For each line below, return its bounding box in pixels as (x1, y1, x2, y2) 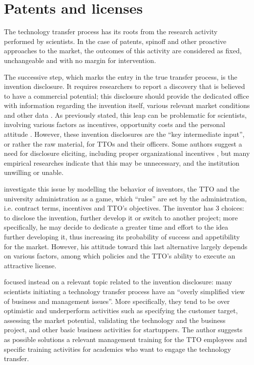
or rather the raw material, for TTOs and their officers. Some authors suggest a (4, 138, 242, 149)
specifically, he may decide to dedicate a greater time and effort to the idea (4, 222, 229, 232)
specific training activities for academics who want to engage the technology (4, 344, 231, 354)
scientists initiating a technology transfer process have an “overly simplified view (4, 286, 245, 296)
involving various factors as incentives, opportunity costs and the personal (4, 119, 225, 129)
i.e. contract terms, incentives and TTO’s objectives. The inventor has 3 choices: (4, 203, 244, 213)
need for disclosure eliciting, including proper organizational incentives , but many (4, 148, 250, 158)
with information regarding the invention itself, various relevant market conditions (4, 100, 250, 110)
